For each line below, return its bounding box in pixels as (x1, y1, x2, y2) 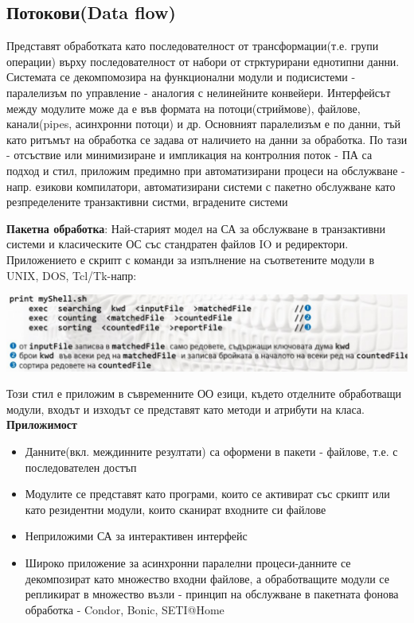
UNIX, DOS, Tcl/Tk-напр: (6, 267, 137, 283)
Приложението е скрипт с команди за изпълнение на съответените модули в (6, 251, 375, 267)
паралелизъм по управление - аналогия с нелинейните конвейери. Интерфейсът (6, 84, 391, 100)
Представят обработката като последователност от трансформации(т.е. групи (6, 37, 379, 54)
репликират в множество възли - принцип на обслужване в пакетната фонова (25, 586, 399, 602)
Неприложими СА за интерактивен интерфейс (25, 528, 248, 544)
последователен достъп (25, 458, 137, 475)
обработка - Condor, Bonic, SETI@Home (25, 601, 225, 617)
